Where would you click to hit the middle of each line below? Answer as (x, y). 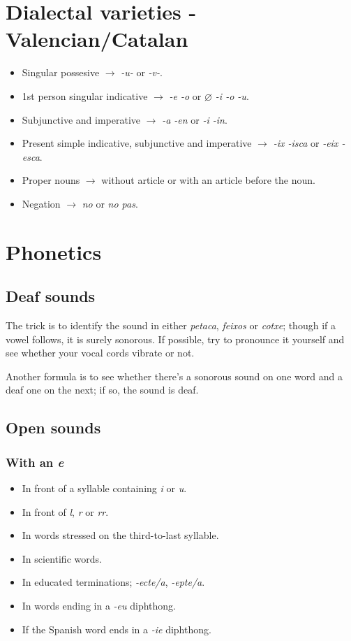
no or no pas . (110, 203)
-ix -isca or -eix (306, 143)
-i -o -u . (232, 95)
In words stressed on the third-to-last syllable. (120, 535)
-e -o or (185, 95)
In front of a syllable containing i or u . (104, 488)
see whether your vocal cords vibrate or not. (100, 353)
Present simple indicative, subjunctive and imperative (137, 143)
